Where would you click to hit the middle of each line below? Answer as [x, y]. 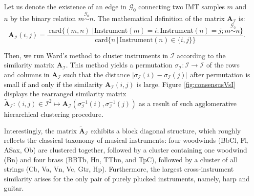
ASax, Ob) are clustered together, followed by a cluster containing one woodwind [126, 149]
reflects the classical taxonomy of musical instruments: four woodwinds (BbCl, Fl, [127, 140]
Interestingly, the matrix [41, 130]
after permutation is [220, 74]
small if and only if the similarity [53, 84]
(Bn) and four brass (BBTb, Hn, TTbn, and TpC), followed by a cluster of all [121, 159]
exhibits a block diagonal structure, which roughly [166, 130]
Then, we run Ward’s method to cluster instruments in [86, 55]
